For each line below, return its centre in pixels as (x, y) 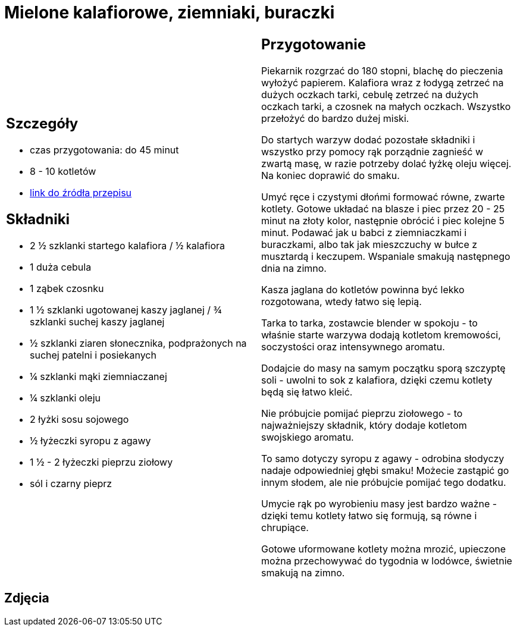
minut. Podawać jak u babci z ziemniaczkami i (364, 232)
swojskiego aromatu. (308, 437)
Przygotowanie (314, 44)
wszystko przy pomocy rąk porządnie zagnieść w (372, 151)
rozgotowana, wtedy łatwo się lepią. (341, 301)
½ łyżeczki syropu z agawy (90, 441)
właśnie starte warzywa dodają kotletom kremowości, (381, 335)
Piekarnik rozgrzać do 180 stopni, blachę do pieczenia (382, 70)
